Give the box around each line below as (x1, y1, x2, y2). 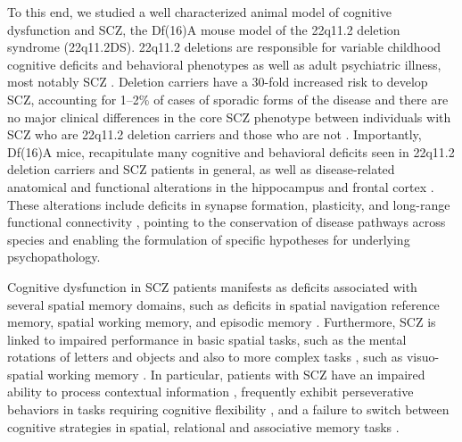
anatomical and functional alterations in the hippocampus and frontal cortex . (7, 177, 434, 196)
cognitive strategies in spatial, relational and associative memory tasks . (7, 417, 400, 436)
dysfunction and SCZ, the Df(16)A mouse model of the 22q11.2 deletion (7, 20, 400, 38)
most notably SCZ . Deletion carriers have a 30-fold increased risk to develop (7, 72, 428, 91)
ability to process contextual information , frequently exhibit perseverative (7, 382, 414, 401)
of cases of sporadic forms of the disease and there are (153, 89, 449, 108)
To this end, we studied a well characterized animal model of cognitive (7, 3, 392, 21)
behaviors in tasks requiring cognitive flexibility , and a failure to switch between (7, 400, 450, 419)
